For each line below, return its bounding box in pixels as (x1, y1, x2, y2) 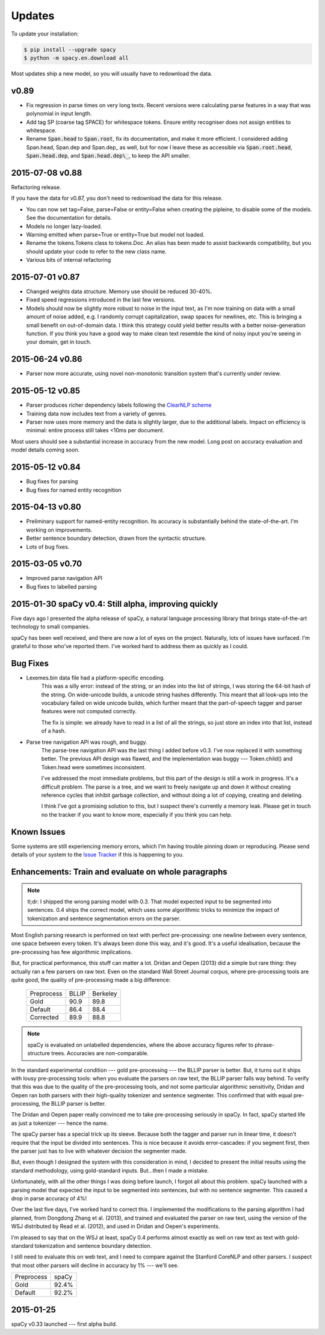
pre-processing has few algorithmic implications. (11, 948, 132, 955)
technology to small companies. (11, 623, 90, 630)
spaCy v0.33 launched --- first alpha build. (11, 1320, 117, 1327)
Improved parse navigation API (26, 575, 102, 582)
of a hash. (41, 727, 66, 734)
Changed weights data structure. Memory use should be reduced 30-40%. (26, 288, 212, 295)
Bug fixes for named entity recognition (26, 486, 122, 494)
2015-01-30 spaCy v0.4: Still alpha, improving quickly (11, 599, 218, 609)
